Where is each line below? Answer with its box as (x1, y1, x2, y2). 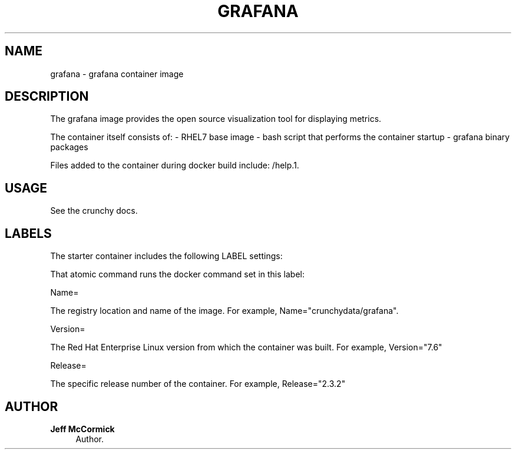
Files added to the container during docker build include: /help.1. (50, 160, 299, 171)
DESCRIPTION (5, 89, 89, 104)
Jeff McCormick (50, 423, 115, 434)
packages (50, 142, 88, 153)
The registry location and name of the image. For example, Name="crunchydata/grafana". (50, 306, 399, 316)
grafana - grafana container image (50, 68, 184, 79)
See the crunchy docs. (50, 206, 138, 216)
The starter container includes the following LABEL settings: (50, 251, 283, 261)
